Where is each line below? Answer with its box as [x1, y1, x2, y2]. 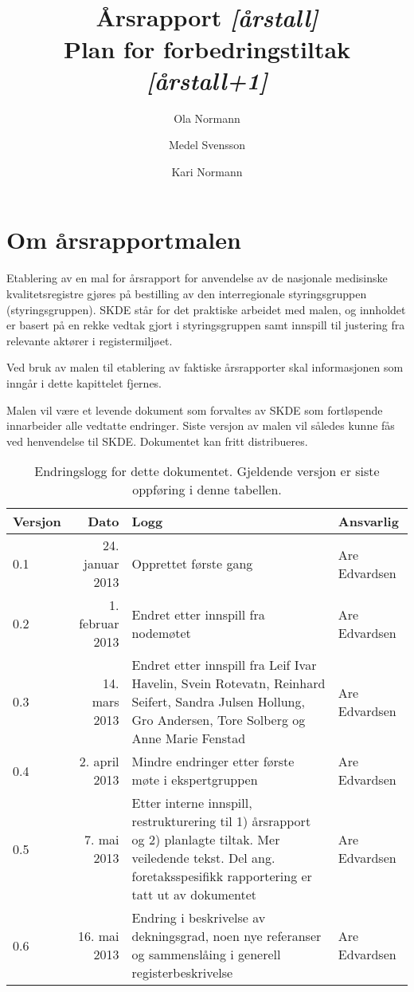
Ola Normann [174, 109, 240, 126]
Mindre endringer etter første [131, 752, 295, 771]
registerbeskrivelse [131, 963, 233, 982]
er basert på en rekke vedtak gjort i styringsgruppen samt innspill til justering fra [6, 317, 405, 333]
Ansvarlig [338, 512, 399, 531]
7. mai [84, 830, 119, 849]
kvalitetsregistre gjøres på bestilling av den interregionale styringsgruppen [6, 285, 367, 301]
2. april [79, 752, 119, 771]
